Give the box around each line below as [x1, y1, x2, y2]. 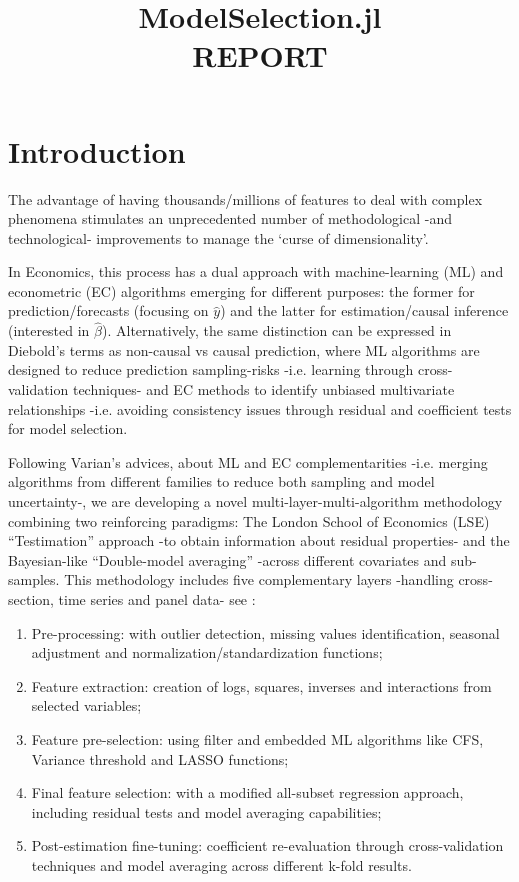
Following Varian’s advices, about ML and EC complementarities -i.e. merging [8, 451, 488, 472]
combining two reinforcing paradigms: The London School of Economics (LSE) [8, 510, 490, 531]
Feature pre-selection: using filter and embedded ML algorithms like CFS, [31, 728, 484, 749]
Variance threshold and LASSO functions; [31, 748, 289, 769]
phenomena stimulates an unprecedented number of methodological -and [8, 208, 452, 229]
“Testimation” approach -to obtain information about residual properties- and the [8, 530, 510, 551]
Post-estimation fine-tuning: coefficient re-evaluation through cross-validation [31, 835, 504, 856]
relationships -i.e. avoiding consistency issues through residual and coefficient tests [8, 398, 512, 419]
